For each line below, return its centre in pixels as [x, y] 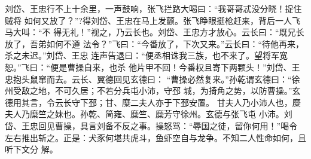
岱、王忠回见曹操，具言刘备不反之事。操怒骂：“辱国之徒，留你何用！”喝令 [151, 125]
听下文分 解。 [31, 149]
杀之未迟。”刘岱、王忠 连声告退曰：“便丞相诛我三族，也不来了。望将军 [142, 55]
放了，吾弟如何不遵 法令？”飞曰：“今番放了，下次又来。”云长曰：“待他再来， [155, 43]
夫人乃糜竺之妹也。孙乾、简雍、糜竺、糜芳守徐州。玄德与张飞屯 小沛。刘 [149, 114]
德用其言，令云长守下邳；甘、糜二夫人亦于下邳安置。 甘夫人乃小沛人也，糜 [153, 102]
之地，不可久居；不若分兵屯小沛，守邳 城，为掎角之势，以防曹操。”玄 [165, 91]
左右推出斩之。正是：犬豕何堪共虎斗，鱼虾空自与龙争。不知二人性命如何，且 [155, 137]
